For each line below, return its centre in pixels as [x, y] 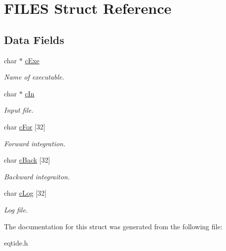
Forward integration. [35, 143]
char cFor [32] [25, 126]
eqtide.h [16, 243]
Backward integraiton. [37, 176]
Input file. [19, 110]
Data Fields [34, 39]
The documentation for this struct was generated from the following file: [113, 226]
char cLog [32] [25, 193]
